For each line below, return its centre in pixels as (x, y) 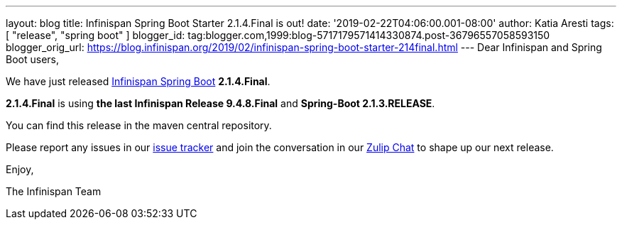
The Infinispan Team (54, 191)
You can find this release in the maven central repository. (139, 125)
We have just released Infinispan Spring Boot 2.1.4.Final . (138, 81)
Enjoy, (20, 169)
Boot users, (32, 59)
